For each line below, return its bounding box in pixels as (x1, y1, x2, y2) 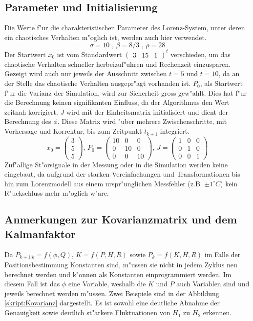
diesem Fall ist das (4, 279, 60, 289)
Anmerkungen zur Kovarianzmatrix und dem (4, 212, 237, 227)
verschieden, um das (170, 49, 231, 59)
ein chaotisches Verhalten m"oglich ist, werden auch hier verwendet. (4, 32, 207, 42)
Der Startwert (4, 49, 46, 59)
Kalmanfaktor (4, 226, 76, 241)
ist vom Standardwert (57, 49, 122, 59)
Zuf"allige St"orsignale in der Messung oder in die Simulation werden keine (4, 159, 228, 169)
